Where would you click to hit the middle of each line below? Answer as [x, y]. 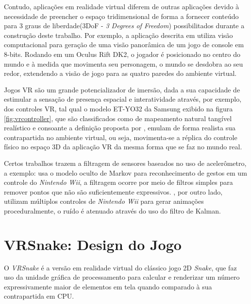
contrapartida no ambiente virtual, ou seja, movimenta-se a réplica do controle [121, 137]
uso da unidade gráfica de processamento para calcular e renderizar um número [122, 277]
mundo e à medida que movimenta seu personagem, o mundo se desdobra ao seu [124, 63]
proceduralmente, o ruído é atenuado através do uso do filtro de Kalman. [112, 210]
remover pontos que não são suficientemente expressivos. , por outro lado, [113, 191]
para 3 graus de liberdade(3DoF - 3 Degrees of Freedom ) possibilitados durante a [124, 26]
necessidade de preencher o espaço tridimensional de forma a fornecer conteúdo [121, 16]
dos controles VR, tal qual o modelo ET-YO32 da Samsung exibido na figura [118, 108]
